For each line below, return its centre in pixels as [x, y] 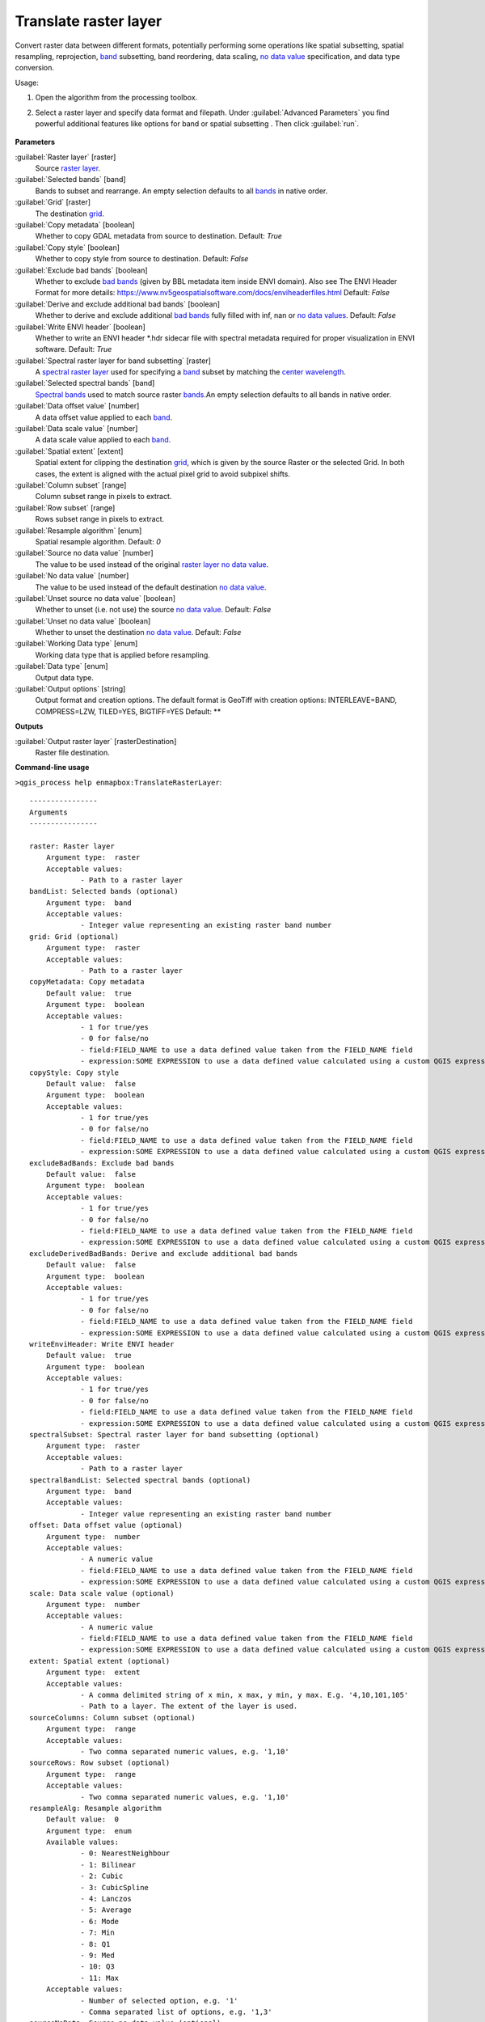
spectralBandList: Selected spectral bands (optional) [140, 1480]
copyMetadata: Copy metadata [87, 982]
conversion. [34, 68]
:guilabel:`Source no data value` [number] [84, 553]
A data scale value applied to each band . [103, 440]
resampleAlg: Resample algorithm [95, 1808]
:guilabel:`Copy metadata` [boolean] [75, 225]
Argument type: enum [89, 1831]
